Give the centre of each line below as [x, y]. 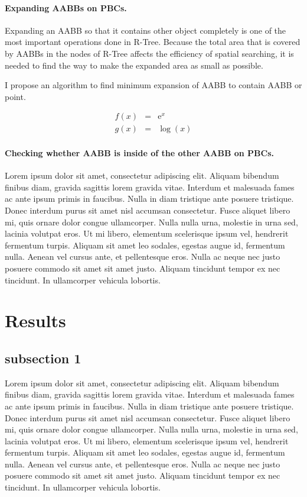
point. [15, 96]
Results [35, 320]
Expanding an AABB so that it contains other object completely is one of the [146, 30]
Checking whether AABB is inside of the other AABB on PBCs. [139, 153]
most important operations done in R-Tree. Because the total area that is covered [153, 42]
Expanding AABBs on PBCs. [66, 7]
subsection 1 [43, 358]
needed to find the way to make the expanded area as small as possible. [134, 65]
